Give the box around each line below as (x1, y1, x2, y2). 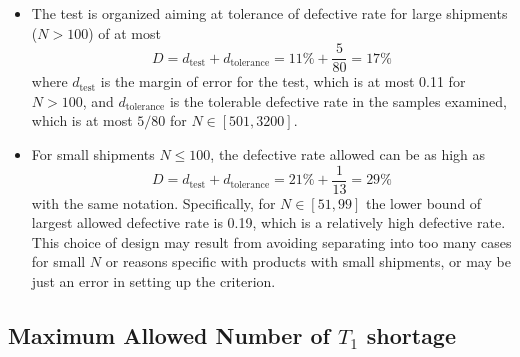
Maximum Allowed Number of (8, 320, 330, 351)
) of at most (88, 22, 161, 43)
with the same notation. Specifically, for (31, 192, 276, 213)
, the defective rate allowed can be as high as (210, 144, 486, 165)
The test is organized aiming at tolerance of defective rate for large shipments (31, 3, 508, 23)
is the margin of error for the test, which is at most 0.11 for (100, 71, 466, 92)
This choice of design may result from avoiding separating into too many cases (31, 231, 512, 252)
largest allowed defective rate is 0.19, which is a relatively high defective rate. (31, 212, 506, 233)
